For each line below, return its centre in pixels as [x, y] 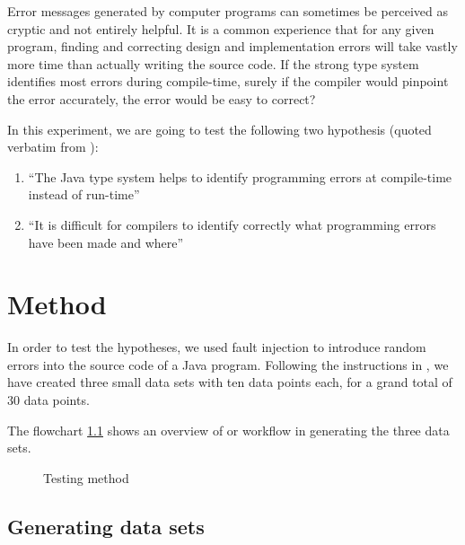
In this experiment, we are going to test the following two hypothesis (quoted [219, 129]
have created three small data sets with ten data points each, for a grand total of [230, 382]
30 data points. [48, 400]
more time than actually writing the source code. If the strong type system [213, 63]
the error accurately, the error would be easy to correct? [162, 98]
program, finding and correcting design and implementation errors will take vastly [232, 46]
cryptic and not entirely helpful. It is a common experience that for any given [221, 28]
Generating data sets [106, 526]
